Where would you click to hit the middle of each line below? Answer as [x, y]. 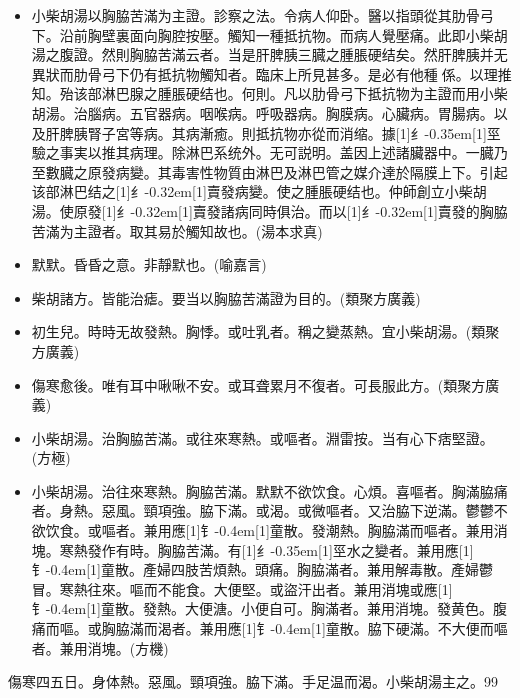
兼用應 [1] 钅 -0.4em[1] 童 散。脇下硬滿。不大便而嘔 [353, 628]
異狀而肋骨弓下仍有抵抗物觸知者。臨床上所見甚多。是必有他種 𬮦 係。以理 [264, 73]
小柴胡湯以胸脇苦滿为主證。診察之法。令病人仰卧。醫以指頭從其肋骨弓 [262, 15]
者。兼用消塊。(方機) [100, 647]
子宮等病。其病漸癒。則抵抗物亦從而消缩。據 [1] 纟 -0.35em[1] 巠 [301, 132]
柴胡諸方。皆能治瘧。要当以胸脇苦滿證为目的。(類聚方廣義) [226, 297]
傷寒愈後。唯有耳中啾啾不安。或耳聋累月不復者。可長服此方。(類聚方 [258, 384]
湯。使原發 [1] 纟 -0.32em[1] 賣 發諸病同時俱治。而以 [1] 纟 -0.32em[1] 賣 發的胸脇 [269, 210]
